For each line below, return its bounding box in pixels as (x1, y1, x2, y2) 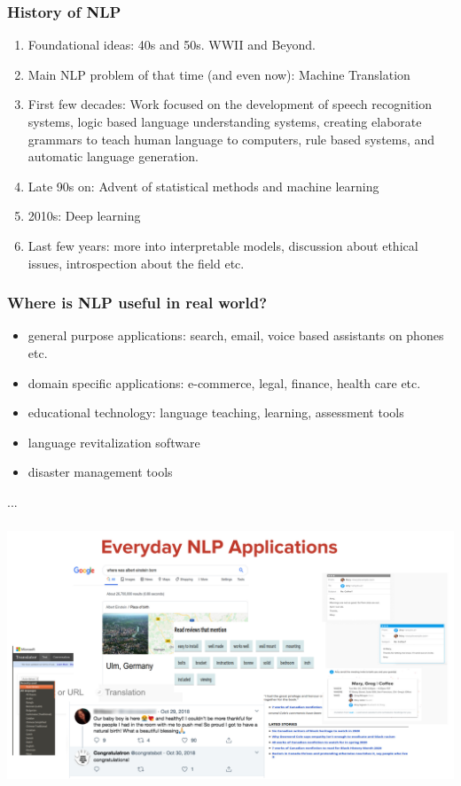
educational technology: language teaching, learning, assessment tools (27, 403, 404, 422)
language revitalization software (27, 432, 200, 451)
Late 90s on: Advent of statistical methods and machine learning (27, 176, 379, 195)
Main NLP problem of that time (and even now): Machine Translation (27, 65, 410, 83)
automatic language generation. (27, 147, 199, 166)
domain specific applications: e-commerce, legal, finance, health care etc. (27, 373, 421, 392)
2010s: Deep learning (27, 206, 141, 225)
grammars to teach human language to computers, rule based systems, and (27, 129, 435, 148)
